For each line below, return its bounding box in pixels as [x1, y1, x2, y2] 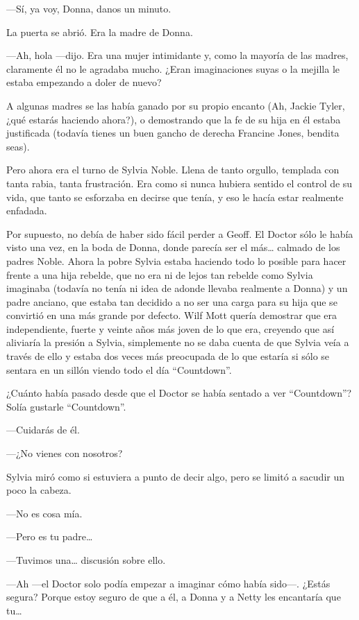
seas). [6, 139, 30, 153]
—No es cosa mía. [6, 506, 83, 520]
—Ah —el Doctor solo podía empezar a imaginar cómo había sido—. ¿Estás [6, 576, 331, 590]
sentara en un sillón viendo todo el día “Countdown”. [6, 362, 232, 377]
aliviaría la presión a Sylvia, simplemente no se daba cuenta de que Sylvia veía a [6, 335, 349, 350]
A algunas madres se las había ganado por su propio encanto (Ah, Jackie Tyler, [6, 98, 345, 112]
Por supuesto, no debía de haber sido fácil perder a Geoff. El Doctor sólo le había [6, 226, 353, 241]
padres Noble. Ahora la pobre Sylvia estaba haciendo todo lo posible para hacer [6, 253, 347, 268]
